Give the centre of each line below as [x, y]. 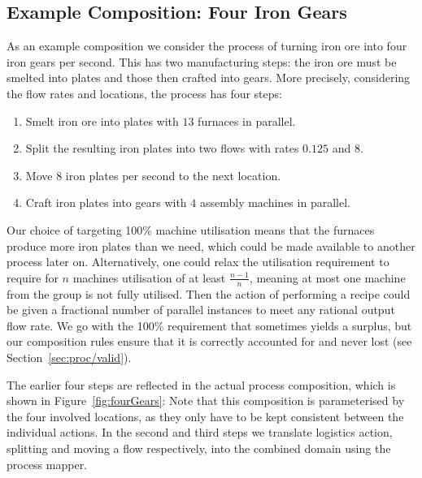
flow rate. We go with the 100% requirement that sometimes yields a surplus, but [209, 325]
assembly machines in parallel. [275, 202]
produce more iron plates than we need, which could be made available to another [211, 245]
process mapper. [47, 464]
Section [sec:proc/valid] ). [69, 357]
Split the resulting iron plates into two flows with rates [162, 148]
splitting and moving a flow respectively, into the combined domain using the [199, 448]
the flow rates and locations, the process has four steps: [144, 93]
